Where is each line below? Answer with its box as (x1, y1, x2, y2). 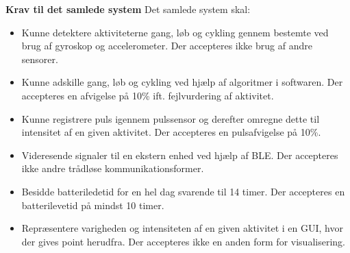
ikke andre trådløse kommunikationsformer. (21, 161, 204, 176)
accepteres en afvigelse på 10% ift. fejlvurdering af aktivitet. (21, 88, 274, 102)
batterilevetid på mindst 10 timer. (21, 197, 164, 212)
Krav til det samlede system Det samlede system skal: (5, 2, 251, 16)
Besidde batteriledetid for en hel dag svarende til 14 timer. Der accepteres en (21, 184, 345, 198)
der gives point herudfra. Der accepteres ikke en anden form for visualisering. (21, 234, 345, 248)
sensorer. (21, 51, 58, 66)
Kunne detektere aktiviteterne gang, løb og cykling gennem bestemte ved (21, 25, 329, 39)
